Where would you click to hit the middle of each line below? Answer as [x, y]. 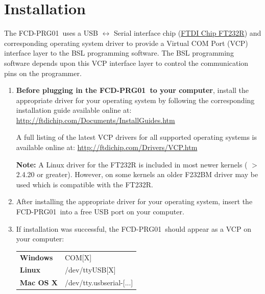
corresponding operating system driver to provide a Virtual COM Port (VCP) [126, 43]
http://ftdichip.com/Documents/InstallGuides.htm [95, 120]
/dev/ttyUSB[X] [90, 270]
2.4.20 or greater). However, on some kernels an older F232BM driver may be [137, 174]
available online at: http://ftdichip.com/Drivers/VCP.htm [107, 147]
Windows [36, 257]
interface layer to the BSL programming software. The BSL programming [119, 53]
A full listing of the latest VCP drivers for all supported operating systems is [136, 137]
